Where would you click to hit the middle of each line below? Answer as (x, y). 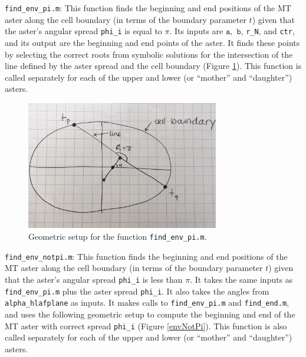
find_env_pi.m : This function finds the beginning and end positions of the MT (148, 8)
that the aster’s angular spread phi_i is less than (94, 279)
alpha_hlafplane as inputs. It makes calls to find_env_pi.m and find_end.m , (147, 303)
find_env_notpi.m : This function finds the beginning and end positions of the (146, 256)
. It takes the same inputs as (241, 279)
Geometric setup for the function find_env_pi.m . (118, 237)
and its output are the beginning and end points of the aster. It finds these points (152, 42)
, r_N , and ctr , (268, 31)
